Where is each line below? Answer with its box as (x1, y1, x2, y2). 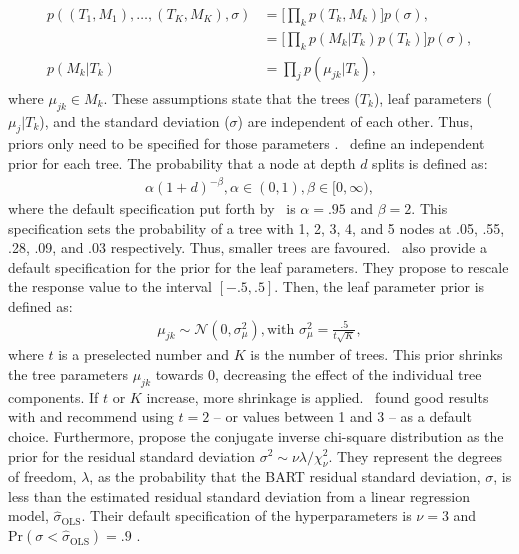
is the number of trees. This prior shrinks (250, 344, 503, 365)
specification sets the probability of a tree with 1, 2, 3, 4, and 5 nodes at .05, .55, (8, 217, 505, 238)
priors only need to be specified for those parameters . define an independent (8, 133, 485, 154)
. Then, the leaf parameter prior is (274, 276, 485, 297)
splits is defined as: (372, 152, 488, 173)
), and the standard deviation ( (39, 110, 230, 131)
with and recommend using (8, 406, 174, 427)
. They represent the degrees (328, 445, 503, 466)
